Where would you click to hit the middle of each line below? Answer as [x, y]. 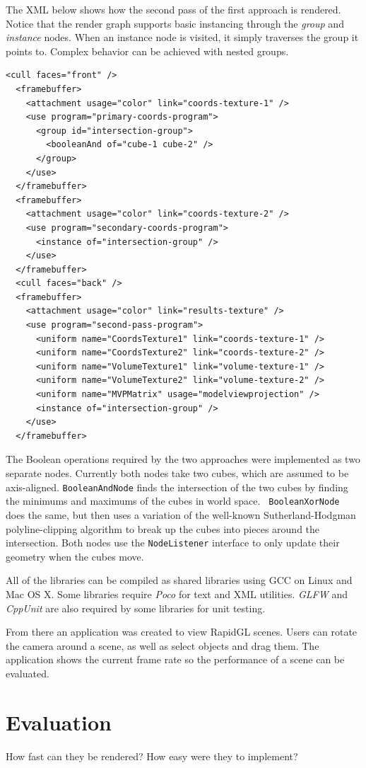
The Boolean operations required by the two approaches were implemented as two [183, 459]
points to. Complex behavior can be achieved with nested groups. [147, 51]
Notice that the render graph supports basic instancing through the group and [175, 23]
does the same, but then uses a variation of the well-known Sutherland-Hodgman [181, 514]
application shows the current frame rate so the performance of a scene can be [175, 659]
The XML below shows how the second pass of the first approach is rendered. [173, 9]
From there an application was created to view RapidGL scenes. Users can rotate [182, 632]
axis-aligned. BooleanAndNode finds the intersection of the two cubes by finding [177, 487]
